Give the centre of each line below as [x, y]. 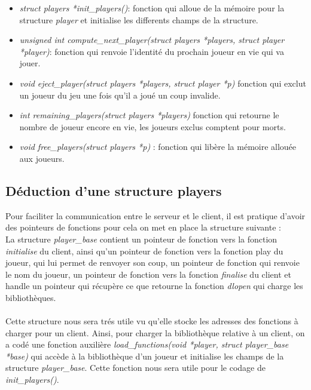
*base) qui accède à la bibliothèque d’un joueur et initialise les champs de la [145, 356]
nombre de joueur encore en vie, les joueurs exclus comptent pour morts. [153, 126]
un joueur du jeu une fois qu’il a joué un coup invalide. [120, 95]
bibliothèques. [31, 297]
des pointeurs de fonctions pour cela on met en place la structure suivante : [143, 227]
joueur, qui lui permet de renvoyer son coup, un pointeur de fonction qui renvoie [153, 262]
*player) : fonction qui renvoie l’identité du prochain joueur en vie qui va [152, 51]
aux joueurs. [42, 158]
